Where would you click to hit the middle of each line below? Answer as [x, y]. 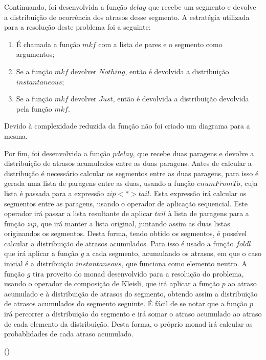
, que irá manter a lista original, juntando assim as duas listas [133, 223]
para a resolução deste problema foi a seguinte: [77, 27]
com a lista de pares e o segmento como [160, 44]
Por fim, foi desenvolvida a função [57, 153]
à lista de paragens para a [208, 213]
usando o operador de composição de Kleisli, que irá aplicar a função [112, 283]
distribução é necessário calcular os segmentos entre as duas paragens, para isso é [131, 173]
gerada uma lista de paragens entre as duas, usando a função [99, 183]
